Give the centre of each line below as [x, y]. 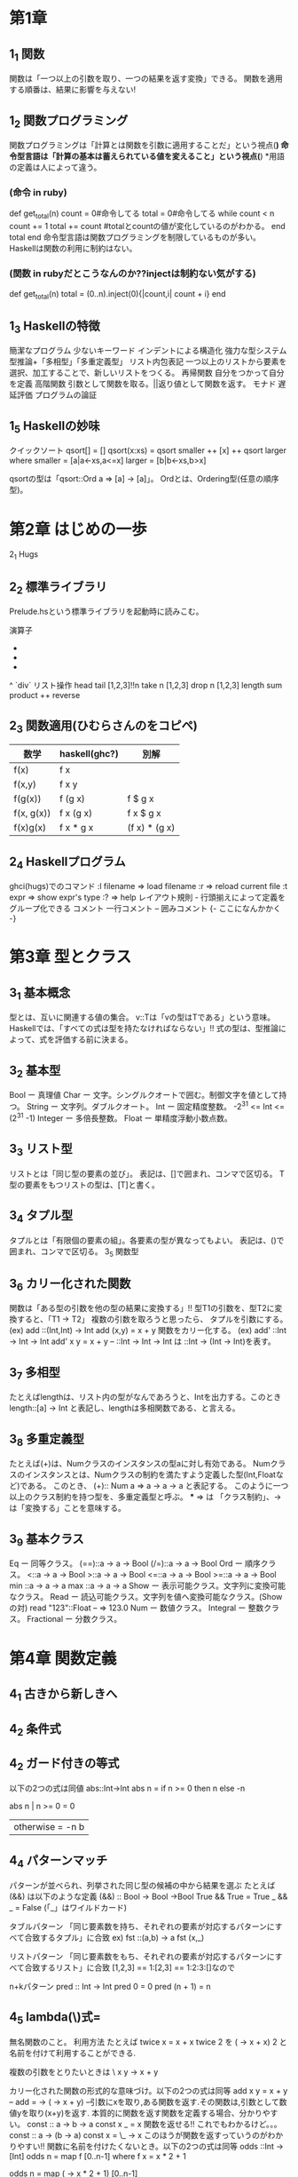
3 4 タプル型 [41, 1217]
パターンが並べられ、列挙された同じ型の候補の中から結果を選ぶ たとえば [142, 1885]
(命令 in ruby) [39, 193]
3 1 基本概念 [40, 993]
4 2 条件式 [35, 1729]
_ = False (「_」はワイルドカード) [68, 1907]
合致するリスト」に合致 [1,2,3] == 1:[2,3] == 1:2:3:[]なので [129, 1967]
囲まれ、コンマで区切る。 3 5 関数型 [74, 1252]
